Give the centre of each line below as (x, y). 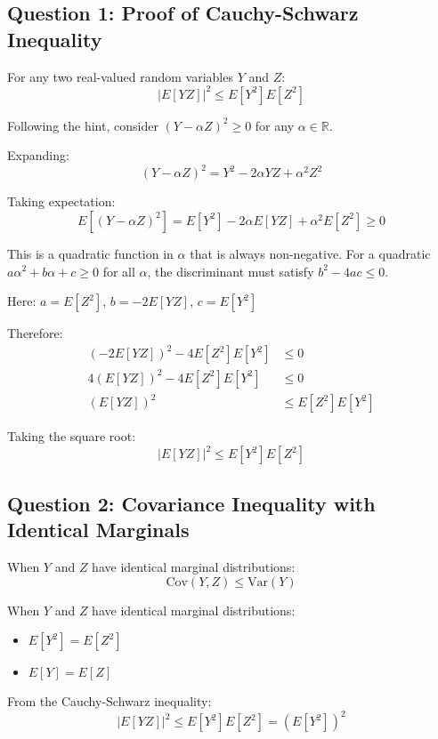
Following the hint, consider (83, 125)
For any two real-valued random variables (120, 76)
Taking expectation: (61, 201)
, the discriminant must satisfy (231, 271)
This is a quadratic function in (90, 253)
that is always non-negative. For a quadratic (310, 253)
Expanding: (38, 155)
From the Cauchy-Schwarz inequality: (109, 701)
